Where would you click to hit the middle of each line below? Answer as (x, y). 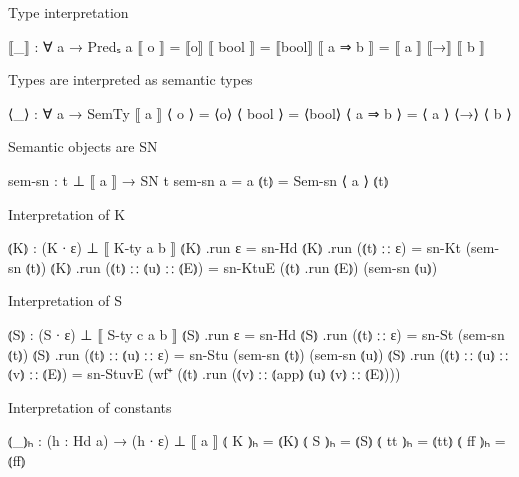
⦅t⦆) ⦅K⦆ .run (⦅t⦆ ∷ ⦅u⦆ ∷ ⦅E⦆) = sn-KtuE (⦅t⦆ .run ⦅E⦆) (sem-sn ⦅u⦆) (231, 266)
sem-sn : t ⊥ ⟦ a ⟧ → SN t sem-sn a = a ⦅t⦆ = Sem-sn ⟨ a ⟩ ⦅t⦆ (198, 179)
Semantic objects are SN (83, 146)
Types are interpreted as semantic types (130, 79)
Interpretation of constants (90, 406)
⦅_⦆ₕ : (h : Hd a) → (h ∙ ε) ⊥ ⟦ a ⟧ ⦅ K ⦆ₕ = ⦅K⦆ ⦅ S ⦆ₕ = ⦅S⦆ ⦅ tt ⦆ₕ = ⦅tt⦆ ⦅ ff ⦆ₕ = (257, 440)
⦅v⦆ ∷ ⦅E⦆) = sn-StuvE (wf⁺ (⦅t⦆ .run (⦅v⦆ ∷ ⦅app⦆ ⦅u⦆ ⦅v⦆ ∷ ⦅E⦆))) (204, 373)
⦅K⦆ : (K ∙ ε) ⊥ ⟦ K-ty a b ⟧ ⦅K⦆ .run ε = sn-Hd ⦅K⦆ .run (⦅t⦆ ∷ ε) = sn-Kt (234, 247)
